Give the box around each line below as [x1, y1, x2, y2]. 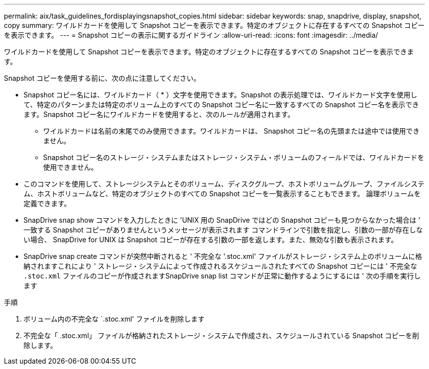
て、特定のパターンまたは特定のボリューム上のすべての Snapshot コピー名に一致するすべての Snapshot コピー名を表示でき [24, 100, 419, 109]
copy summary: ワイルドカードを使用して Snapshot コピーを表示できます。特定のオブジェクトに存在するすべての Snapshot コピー [4, 21, 425, 29]
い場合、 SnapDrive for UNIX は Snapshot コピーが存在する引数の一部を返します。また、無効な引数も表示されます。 [24, 235, 398, 244]
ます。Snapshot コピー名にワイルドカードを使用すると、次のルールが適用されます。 [24, 110, 294, 118]
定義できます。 [24, 199, 71, 208]
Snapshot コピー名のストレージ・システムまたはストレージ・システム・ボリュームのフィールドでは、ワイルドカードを [43, 153, 425, 161]
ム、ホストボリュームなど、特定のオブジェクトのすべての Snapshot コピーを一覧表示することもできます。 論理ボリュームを [24, 189, 421, 198]
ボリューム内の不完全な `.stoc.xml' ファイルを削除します [24, 315, 205, 323]
